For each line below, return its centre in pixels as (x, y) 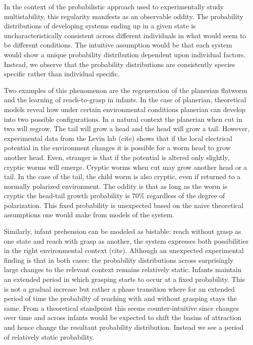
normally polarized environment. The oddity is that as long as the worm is (116, 186)
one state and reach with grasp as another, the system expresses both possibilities (126, 241)
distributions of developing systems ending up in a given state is (100, 26)
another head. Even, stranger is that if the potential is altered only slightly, (117, 157)
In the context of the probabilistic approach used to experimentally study (114, 6)
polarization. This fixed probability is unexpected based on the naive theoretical (124, 205)
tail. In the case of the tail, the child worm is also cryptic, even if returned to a (122, 176)
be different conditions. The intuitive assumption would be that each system (118, 45)
